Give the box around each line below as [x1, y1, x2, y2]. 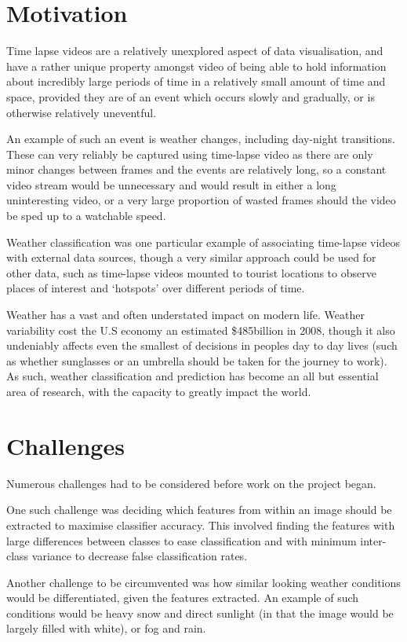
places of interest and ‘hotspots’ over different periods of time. [6, 280, 305, 296]
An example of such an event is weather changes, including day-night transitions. [6, 130, 395, 147]
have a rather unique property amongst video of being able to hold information [6, 57, 387, 74]
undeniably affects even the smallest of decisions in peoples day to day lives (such [6, 337, 398, 354]
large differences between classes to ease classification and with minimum [6, 532, 357, 548]
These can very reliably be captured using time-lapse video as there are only [6, 145, 373, 162]
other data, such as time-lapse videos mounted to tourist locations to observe [6, 264, 376, 281]
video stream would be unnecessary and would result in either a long [6, 176, 336, 193]
